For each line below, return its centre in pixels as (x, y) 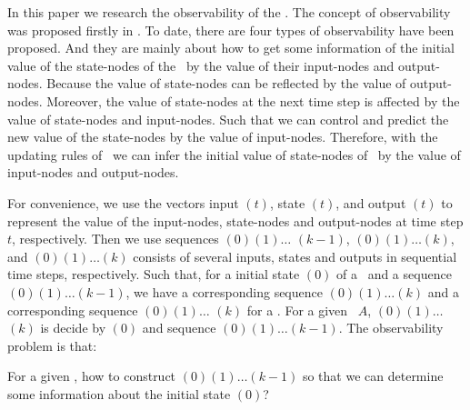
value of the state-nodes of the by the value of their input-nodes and (201, 65)
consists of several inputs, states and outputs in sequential (295, 256)
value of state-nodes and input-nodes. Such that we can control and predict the (228, 119)
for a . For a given (297, 310)
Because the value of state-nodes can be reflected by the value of (226, 83)
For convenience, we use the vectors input (123, 202)
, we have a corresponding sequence (224, 291)
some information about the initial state (119, 393)
